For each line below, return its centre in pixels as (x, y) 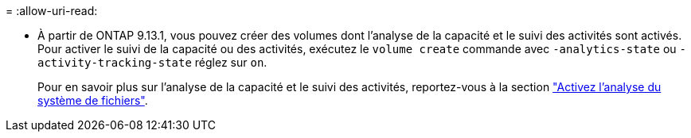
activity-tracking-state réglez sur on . (152, 62)
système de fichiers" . (93, 100)
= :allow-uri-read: (52, 11)
